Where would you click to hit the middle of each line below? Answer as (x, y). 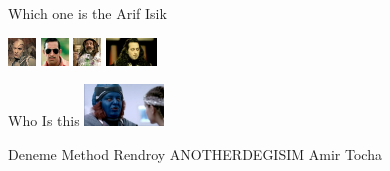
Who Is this (44, 120)
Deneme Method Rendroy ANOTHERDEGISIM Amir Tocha (195, 153)
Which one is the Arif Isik (87, 13)
